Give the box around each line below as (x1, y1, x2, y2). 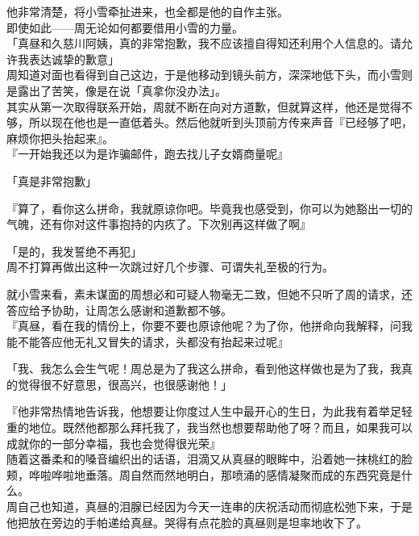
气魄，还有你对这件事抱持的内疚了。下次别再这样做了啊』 (6, 216, 311, 232)
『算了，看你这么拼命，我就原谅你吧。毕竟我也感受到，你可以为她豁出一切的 (6, 199, 413, 216)
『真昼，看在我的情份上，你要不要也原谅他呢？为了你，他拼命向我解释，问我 (6, 317, 413, 334)
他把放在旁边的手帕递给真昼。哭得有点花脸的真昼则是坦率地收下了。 (6, 513, 367, 530)
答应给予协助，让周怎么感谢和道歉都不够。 (6, 301, 232, 318)
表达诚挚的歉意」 (28, 50, 119, 67)
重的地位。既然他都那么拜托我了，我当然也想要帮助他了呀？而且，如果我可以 (6, 419, 413, 436)
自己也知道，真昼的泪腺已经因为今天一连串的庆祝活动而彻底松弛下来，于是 (17, 498, 413, 515)
